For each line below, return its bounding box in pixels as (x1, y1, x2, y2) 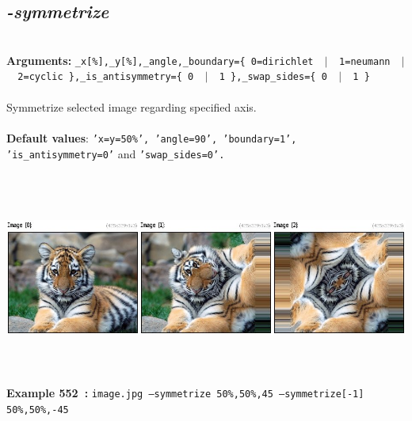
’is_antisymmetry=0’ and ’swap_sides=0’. (6, 145, 225, 161)
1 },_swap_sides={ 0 (219, 71, 327, 83)
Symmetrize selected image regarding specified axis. (6, 98, 257, 115)
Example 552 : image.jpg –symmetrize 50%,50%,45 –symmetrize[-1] (6, 385, 364, 401)
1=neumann (339, 55, 391, 67)
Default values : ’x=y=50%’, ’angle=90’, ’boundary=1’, (6, 129, 297, 146)
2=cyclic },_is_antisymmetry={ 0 (17, 71, 194, 83)
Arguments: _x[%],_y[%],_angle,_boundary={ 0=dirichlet (6, 51, 314, 68)
